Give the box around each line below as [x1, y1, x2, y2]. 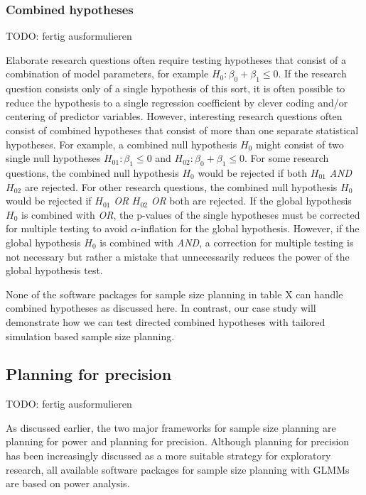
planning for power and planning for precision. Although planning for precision [6, 434, 350, 449]
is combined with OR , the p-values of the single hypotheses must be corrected [21, 207, 360, 222]
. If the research [278, 66, 347, 81]
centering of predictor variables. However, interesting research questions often [6, 109, 343, 124]
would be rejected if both [198, 165, 308, 180]
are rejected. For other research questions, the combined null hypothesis [24, 179, 338, 194]
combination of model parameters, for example [6, 66, 209, 81]
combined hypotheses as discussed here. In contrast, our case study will [6, 300, 316, 315]
